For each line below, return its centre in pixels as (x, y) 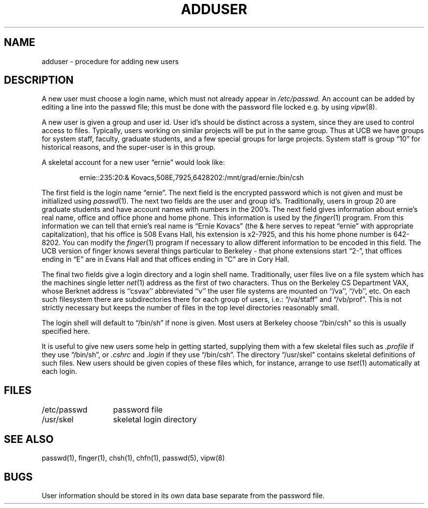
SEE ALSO (29, 439)
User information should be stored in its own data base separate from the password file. (183, 495)
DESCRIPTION (39, 80)
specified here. (66, 331)
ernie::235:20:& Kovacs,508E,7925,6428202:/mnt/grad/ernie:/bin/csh (192, 178)
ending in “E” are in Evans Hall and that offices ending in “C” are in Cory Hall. (165, 259)
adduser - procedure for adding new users (110, 61)
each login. (59, 371)
